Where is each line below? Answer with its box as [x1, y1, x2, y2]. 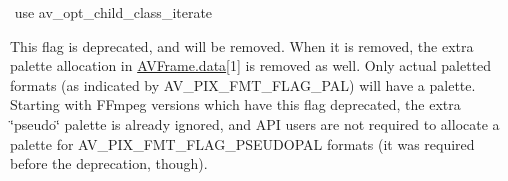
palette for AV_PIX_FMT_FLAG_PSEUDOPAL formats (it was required [10, 133, 475, 154]
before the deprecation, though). [10, 153, 208, 174]
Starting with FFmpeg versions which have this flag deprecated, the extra [10, 94, 461, 115]
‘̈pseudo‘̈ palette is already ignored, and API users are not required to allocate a [10, 113, 500, 134]
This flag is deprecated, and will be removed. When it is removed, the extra [10, 35, 474, 56]
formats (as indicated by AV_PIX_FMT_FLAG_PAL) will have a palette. [10, 74, 476, 95]
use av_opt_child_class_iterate [14, 2, 213, 22]
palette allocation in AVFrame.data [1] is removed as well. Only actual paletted [10, 55, 492, 76]
